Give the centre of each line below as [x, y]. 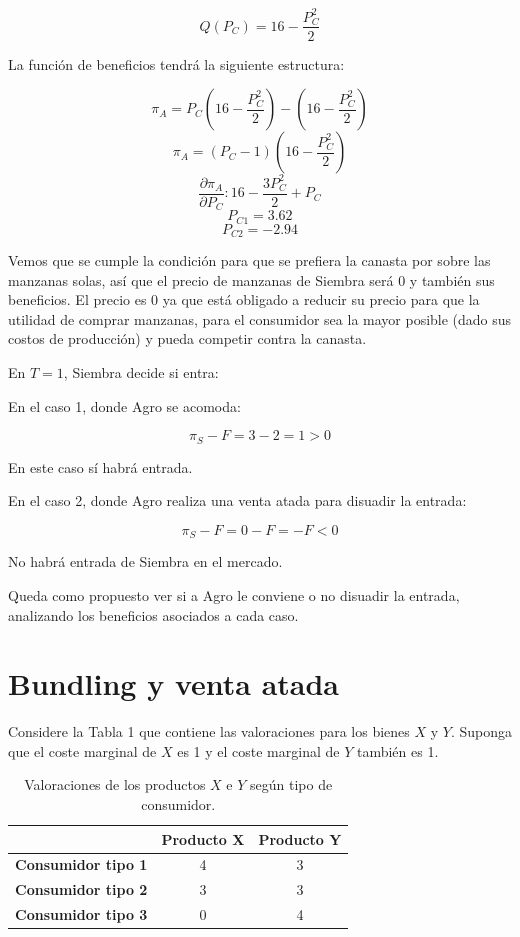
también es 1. [397, 750]
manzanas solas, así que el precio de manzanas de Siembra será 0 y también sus [251, 279]
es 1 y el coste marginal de [258, 750]
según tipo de [291, 784]
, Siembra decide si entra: [141, 372]
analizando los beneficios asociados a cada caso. [153, 614]
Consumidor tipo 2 [81, 889]
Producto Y [300, 838]
